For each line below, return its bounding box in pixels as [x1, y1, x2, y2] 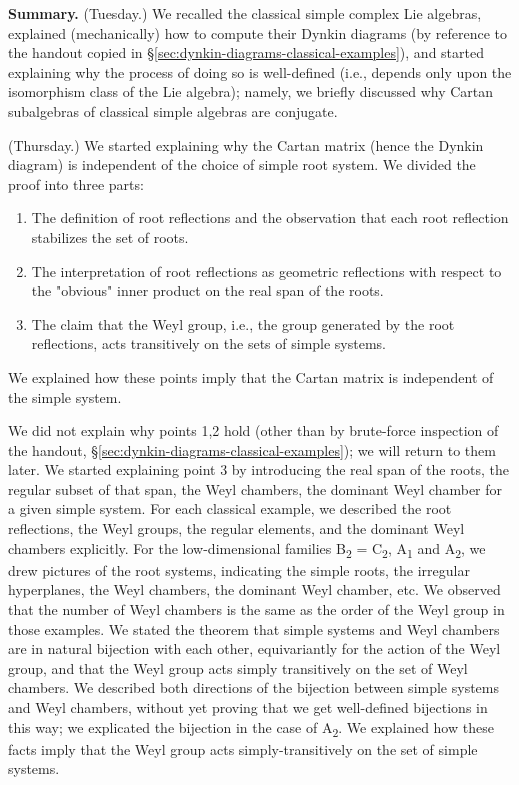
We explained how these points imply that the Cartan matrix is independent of [8, 366, 494, 387]
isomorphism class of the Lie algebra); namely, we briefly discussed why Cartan [8, 81, 494, 102]
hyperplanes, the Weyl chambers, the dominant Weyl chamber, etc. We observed [8, 579, 501, 600]
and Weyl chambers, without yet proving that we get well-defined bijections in [8, 696, 488, 717]
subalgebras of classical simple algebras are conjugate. [8, 100, 338, 121]
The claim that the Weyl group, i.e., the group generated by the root [31, 313, 455, 334]
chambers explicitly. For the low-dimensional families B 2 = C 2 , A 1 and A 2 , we [8, 537, 486, 561]
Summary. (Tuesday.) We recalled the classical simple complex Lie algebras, [8, 3, 482, 23]
